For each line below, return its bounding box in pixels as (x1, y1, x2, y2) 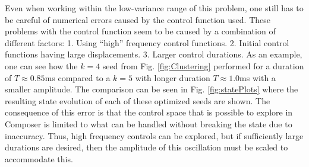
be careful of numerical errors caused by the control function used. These (5, 13, 270, 25)
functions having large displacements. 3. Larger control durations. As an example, (5, 48, 302, 60)
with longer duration (135, 71, 210, 83)
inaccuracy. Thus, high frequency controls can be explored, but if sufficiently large (5, 129, 304, 142)
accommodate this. (5, 152, 73, 165)
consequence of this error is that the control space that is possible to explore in (5, 106, 293, 118)
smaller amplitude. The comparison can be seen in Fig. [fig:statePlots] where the (5, 83, 298, 95)
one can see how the (5, 59, 78, 72)
